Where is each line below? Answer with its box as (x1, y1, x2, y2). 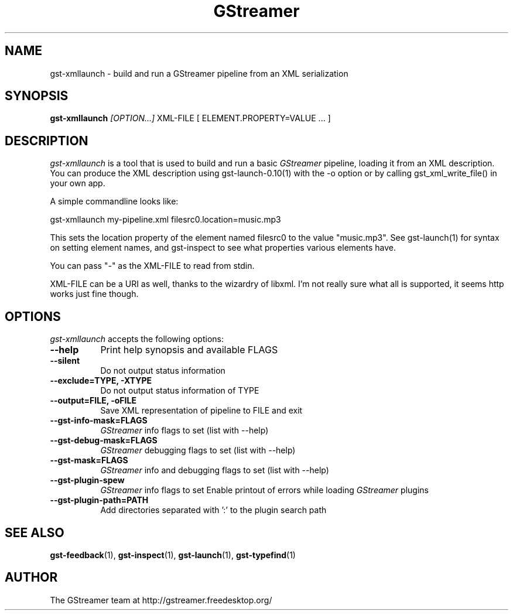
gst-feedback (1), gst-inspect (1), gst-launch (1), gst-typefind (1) (50, 549, 296, 560)
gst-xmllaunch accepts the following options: (50, 334, 224, 344)
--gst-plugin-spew (50, 475, 125, 486)
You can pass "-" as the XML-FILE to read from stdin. (50, 261, 255, 271)
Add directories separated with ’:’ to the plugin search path (100, 505, 327, 515)
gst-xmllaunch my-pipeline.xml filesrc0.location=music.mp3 (50, 214, 281, 225)
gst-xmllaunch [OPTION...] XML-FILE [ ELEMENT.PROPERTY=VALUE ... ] (50, 113, 331, 124)
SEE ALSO (5, 525, 64, 540)
